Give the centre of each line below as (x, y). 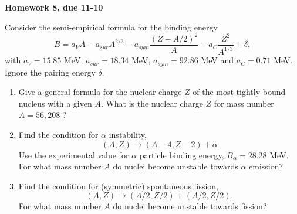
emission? (266, 166)
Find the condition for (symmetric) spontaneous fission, (118, 186)
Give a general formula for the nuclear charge (100, 92)
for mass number (244, 103)
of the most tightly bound (239, 92)
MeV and (217, 60)
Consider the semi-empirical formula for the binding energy (111, 27)
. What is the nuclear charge (152, 103)
